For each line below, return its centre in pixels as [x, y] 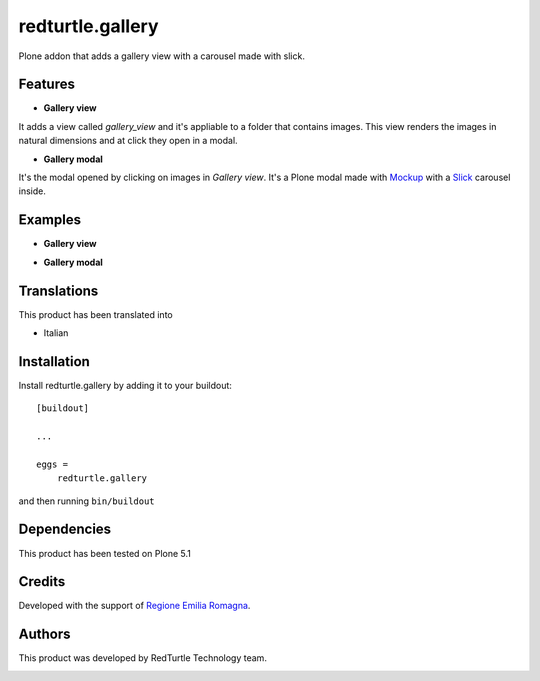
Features [46, 84]
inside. [32, 191]
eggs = [52, 464]
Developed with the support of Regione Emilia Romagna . [134, 606]
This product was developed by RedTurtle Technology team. [142, 658]
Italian [56, 333]
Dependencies [65, 529]
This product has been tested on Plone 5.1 [105, 553]
